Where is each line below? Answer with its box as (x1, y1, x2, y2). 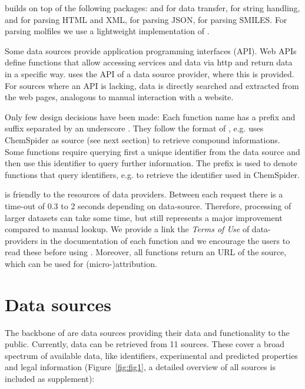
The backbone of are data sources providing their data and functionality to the (5, 326, 290, 338)
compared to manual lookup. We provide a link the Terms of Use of (5, 223, 250, 235)
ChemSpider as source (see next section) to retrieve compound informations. (5, 133, 280, 146)
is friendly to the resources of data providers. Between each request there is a (5, 188, 283, 200)
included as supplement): (5, 372, 95, 384)
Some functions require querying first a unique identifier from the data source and (5, 145, 300, 157)
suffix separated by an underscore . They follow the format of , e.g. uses (5, 122, 264, 134)
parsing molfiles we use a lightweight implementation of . (5, 25, 210, 37)
